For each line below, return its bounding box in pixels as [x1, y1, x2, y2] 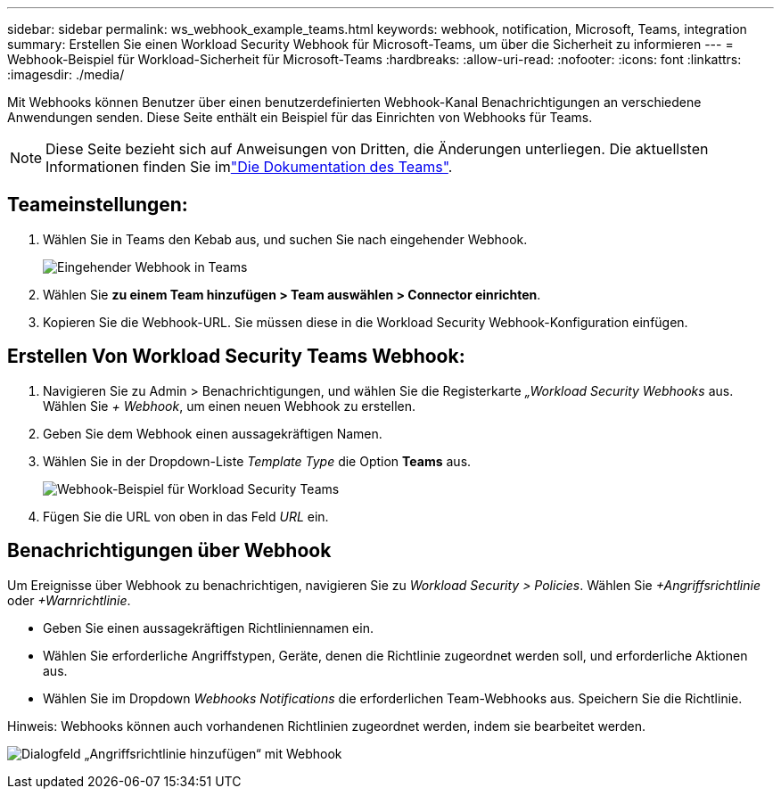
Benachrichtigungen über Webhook [7, 539, 332, 562]
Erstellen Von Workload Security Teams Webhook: [7, 345, 465, 368]
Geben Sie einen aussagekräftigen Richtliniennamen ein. [43, 620, 374, 636]
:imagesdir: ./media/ [7, 67, 125, 82]
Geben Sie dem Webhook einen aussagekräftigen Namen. [43, 425, 382, 441]
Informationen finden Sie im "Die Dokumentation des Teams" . [45, 158, 453, 176]
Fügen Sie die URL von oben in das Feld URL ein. [43, 508, 329, 524]
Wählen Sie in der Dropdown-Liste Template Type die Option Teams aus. [43, 453, 472, 469]
